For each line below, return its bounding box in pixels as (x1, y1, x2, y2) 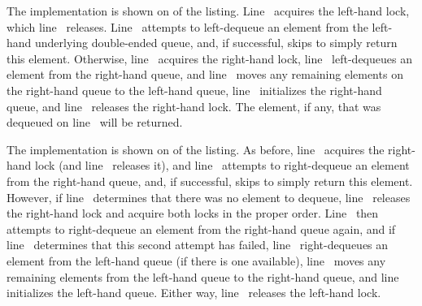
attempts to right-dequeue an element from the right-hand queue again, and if (7, 220, 396, 237)
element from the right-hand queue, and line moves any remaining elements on (7, 66, 403, 83)
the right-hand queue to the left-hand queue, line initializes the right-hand (7, 81, 382, 98)
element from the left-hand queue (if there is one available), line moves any (7, 252, 386, 269)
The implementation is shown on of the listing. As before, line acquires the (7, 140, 385, 157)
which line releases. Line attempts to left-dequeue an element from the (7, 18, 368, 35)
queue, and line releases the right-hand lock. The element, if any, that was (7, 97, 381, 114)
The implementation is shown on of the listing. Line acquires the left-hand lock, (7, 2, 410, 19)
